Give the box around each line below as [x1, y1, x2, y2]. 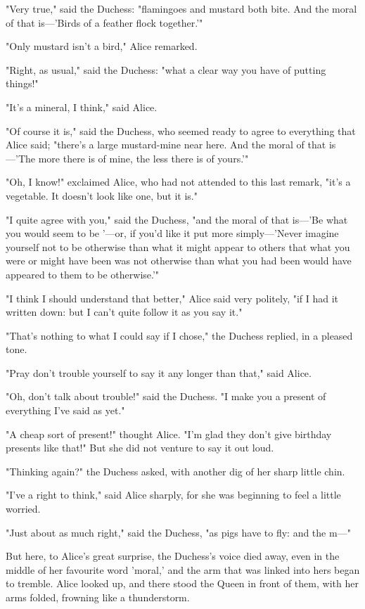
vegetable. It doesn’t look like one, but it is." [6, 188, 198, 203]
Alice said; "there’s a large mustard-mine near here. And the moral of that [6, 137, 326, 152]
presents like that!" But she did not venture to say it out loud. [6, 440, 274, 455]
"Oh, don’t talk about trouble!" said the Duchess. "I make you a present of [6, 389, 326, 404]
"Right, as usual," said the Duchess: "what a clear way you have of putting [6, 62, 326, 77]
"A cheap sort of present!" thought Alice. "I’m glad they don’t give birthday [6, 426, 332, 441]
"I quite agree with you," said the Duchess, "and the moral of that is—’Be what [6, 212, 348, 226]
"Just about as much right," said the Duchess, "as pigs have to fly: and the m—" [6, 525, 351, 539]
